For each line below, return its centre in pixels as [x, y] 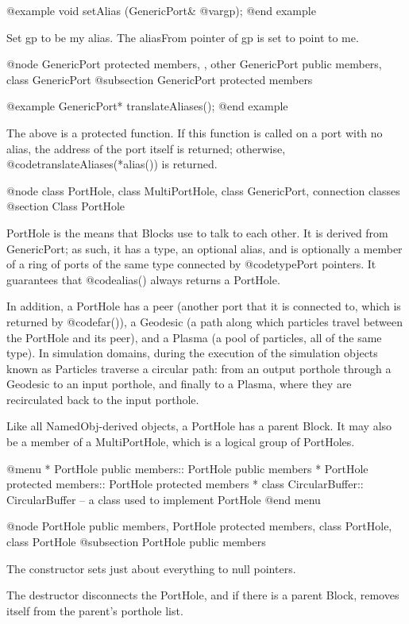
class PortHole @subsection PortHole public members [136, 542]
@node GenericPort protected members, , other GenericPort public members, [194, 64]
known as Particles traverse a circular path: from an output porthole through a [199, 368]
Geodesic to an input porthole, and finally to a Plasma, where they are [179, 384]
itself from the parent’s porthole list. [95, 610]
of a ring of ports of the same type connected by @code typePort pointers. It [191, 264]
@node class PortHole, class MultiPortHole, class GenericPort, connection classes [203, 190]
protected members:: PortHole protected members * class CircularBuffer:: [185, 484]
